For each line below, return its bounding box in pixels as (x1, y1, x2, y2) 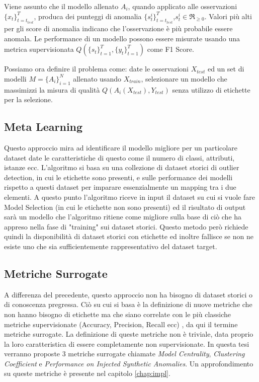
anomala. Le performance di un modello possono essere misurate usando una (4, 33, 240, 43)
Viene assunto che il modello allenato (4, 1, 119, 11)
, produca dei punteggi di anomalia (34, 11, 142, 21)
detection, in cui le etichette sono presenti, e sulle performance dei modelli (4, 172, 233, 182)
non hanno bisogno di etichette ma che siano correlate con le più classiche (4, 309, 231, 319)
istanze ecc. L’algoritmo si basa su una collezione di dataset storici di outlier (4, 162, 239, 173)
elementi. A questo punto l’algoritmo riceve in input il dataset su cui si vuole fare (4, 191, 255, 202)
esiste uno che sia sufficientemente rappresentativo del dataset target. (4, 241, 217, 251)
